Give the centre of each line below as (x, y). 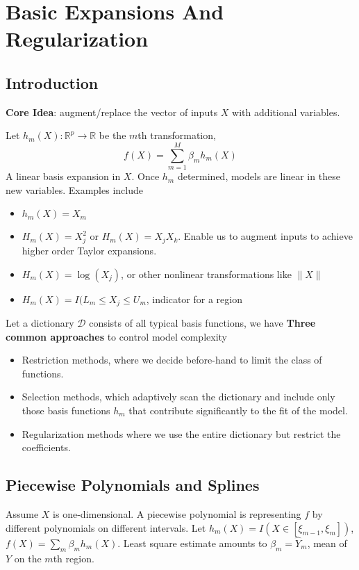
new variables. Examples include (74, 189)
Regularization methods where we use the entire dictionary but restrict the (181, 433)
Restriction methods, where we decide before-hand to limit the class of (172, 360)
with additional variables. (286, 112)
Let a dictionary (40, 323)
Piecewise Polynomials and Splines (133, 485)
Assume (22, 514)
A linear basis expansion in (63, 176)
